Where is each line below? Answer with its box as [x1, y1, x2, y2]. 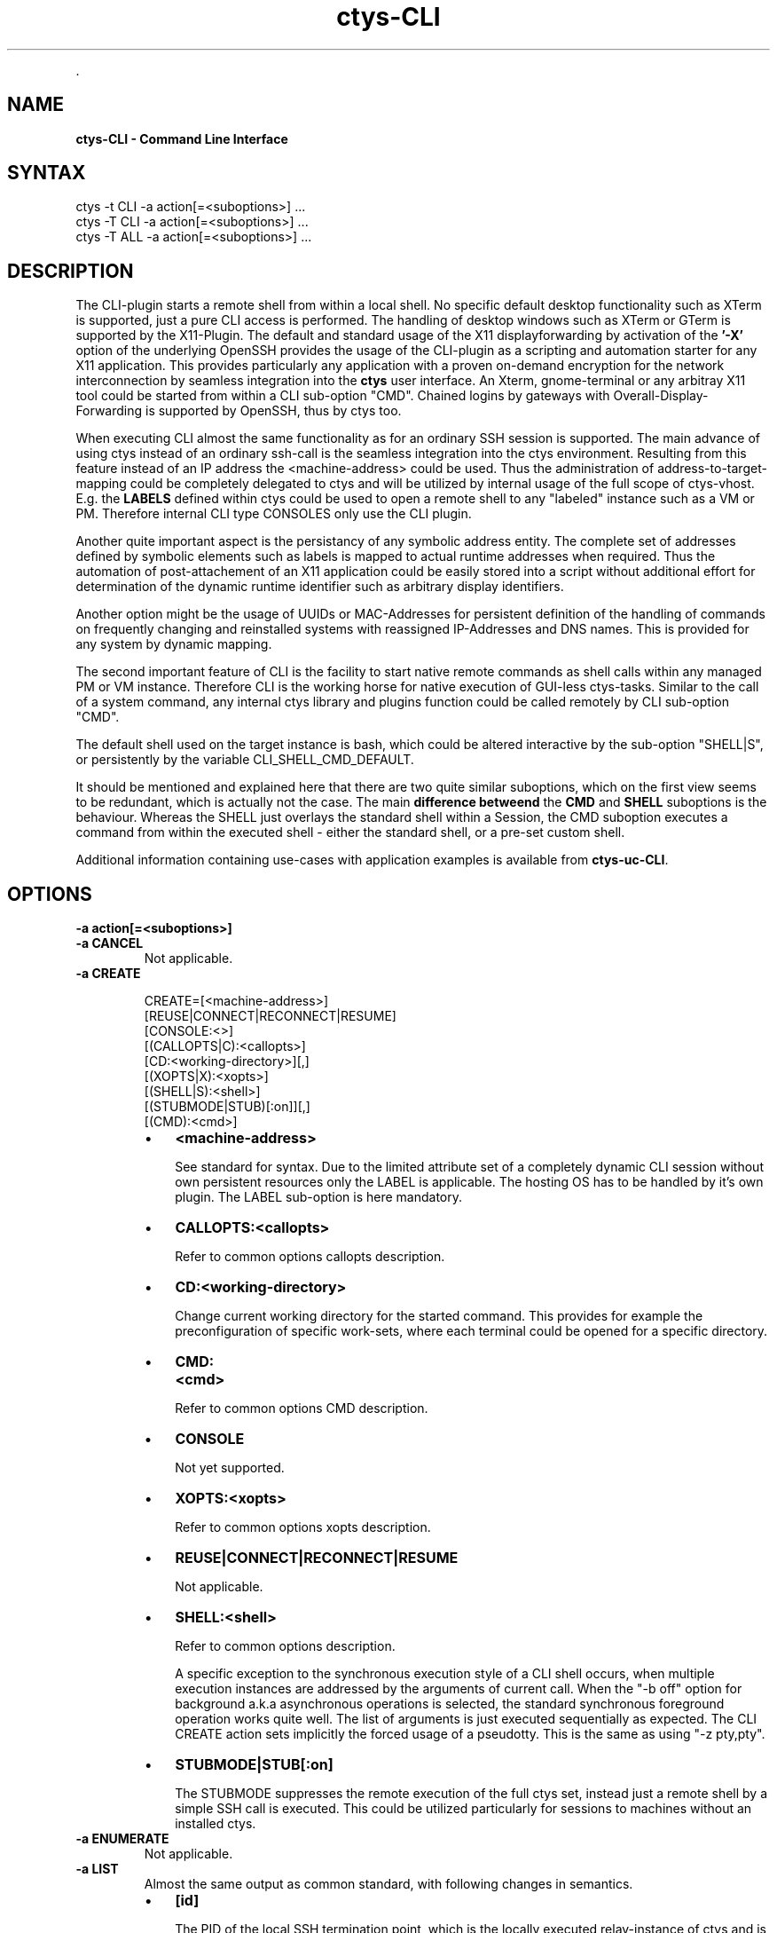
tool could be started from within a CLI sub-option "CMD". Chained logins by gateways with [75, 388, 610, 404]
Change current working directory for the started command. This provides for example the [175, 1308, 703, 1324]
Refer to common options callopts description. [175, 1249, 445, 1265]
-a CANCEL [75, 935, 144, 951]
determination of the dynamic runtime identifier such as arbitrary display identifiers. [75, 579, 564, 595]
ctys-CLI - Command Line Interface [75, 130, 288, 146]
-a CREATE [75, 966, 141, 982]
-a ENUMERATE [75, 1831, 169, 1847]
